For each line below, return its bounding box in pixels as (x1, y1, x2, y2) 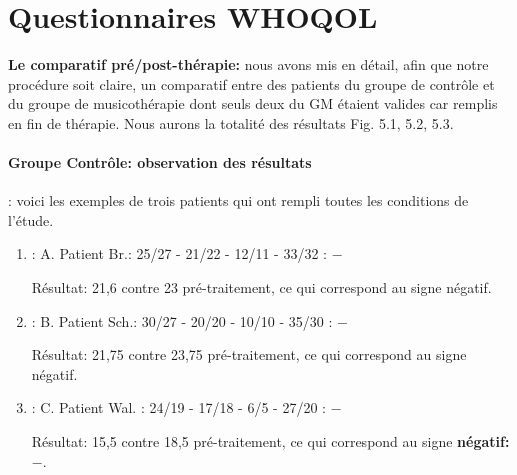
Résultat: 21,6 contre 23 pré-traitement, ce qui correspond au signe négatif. (31, 277, 492, 298)
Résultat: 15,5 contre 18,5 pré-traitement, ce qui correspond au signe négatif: (31, 431, 510, 452)
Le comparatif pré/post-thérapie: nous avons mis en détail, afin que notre (8, 54, 489, 75)
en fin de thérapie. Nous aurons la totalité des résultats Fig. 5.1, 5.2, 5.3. (8, 112, 454, 133)
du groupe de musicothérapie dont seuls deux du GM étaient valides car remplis (8, 93, 498, 114)
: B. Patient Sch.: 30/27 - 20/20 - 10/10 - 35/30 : (31, 310, 333, 331)
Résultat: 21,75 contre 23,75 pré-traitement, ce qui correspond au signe (31, 344, 467, 365)
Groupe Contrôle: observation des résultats (8, 152, 312, 173)
